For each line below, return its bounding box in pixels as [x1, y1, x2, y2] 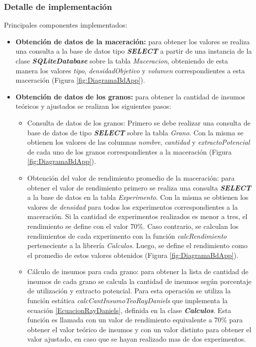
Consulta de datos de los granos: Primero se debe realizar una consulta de [27, 117, 251, 127]
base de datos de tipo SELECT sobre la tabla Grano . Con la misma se [27, 127, 244, 137]
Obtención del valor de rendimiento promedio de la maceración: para [27, 172, 235, 183]
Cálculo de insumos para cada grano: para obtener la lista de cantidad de [27, 266, 249, 277]
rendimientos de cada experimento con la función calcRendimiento [27, 230, 227, 241]
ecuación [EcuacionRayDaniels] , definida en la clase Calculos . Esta [27, 305, 231, 315]
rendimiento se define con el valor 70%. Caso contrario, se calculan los [27, 221, 239, 231]
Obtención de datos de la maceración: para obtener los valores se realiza [15, 36, 250, 46]
